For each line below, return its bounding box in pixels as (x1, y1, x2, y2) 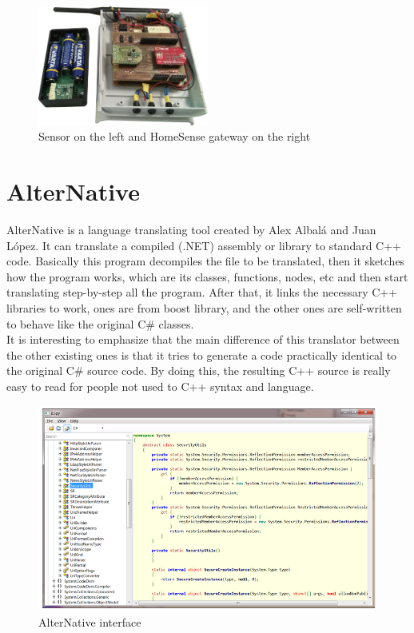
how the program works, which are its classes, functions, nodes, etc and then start (6, 268, 408, 285)
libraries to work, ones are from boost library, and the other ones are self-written (6, 300, 402, 316)
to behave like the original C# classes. (6, 315, 194, 332)
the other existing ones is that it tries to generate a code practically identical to (6, 346, 397, 363)
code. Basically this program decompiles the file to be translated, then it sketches (6, 253, 405, 269)
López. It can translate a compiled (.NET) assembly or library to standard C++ (6, 237, 402, 253)
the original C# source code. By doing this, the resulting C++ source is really (6, 362, 391, 379)
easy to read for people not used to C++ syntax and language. (6, 378, 314, 395)
